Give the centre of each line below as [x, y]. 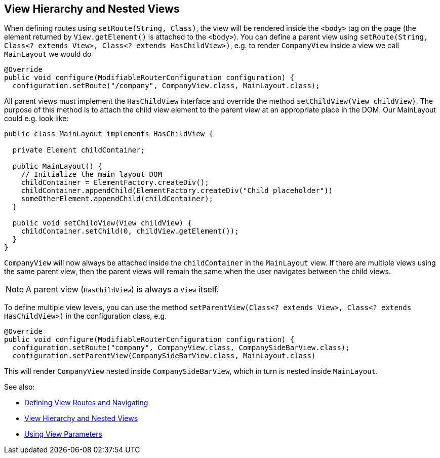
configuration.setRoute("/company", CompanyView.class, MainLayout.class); [166, 86]
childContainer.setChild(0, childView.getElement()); [130, 231]
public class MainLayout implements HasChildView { [109, 134]
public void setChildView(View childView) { [102, 223]
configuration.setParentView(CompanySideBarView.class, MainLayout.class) [164, 356]
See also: [19, 387]
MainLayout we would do [48, 54]
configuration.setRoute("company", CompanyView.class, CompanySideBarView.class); [181, 348]
